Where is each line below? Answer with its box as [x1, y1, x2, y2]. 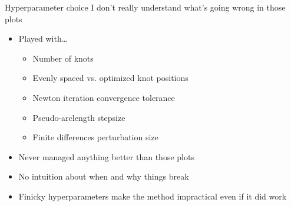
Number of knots [32, 52, 94, 64]
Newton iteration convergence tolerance [32, 91, 175, 103]
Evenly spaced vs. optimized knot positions [32, 72, 189, 84]
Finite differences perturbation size [32, 131, 158, 143]
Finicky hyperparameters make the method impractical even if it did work [18, 190, 287, 202]
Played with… [18, 32, 68, 45]
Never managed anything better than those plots [18, 150, 194, 163]
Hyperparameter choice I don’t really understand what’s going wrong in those [5, 1, 286, 13]
